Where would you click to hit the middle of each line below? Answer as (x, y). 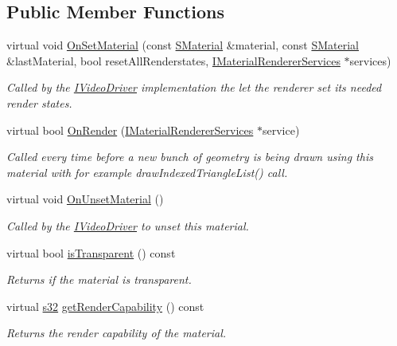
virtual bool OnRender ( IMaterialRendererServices (130, 130)
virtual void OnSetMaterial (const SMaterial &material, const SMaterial (183, 45)
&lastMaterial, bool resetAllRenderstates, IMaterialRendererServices (173, 60)
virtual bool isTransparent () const (91, 252)
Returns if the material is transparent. (99, 279)
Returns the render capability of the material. (117, 333)
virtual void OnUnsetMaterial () (85, 199)
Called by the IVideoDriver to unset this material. (128, 225)
